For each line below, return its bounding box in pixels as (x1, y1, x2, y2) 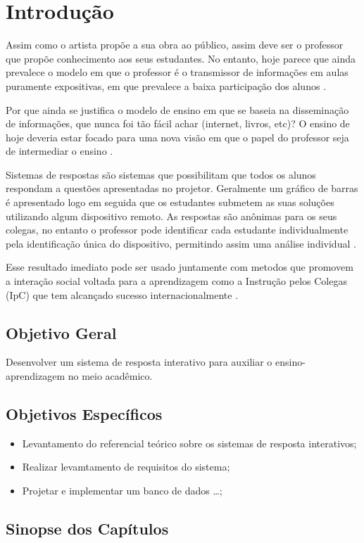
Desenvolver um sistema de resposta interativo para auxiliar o (6, 354, 272, 369)
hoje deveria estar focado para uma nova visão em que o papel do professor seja (6, 129, 349, 144)
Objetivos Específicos (6, 403, 163, 424)
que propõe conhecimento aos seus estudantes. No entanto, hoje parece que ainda (6, 51, 356, 65)
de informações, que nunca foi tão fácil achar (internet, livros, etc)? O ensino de (6, 116, 350, 131)
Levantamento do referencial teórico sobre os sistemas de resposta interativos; (22, 435, 357, 450)
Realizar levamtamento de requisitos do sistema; (22, 459, 230, 474)
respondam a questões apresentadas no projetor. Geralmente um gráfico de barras (6, 181, 358, 196)
